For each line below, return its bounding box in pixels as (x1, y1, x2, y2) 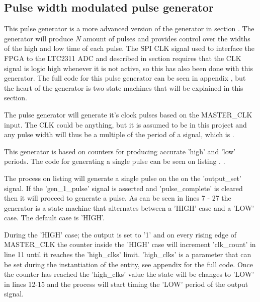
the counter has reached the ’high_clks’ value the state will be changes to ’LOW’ (4, 269, 254, 279)
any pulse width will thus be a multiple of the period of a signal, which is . (4, 129, 234, 140)
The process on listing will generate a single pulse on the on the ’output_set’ (4, 172, 241, 183)
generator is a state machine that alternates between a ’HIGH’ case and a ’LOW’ (4, 202, 254, 213)
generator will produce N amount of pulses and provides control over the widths (4, 33, 250, 43)
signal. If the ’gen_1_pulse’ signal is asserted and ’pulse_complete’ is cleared (4, 183, 243, 193)
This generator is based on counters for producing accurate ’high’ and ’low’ (4, 146, 236, 156)
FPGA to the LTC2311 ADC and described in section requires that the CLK (4, 52, 241, 63)
